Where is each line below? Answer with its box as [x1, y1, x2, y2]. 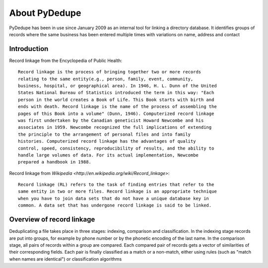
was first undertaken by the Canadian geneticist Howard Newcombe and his [18, 117, 204, 123]
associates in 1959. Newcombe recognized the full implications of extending [18, 124, 212, 130]
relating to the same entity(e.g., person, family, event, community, [18, 76, 194, 82]
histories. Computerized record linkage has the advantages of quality [18, 139, 196, 144]
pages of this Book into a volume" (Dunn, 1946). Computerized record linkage [18, 110, 214, 116]
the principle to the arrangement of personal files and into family [18, 131, 191, 137]
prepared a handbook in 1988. [18, 159, 92, 165]
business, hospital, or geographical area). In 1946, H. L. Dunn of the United [18, 83, 217, 89]
